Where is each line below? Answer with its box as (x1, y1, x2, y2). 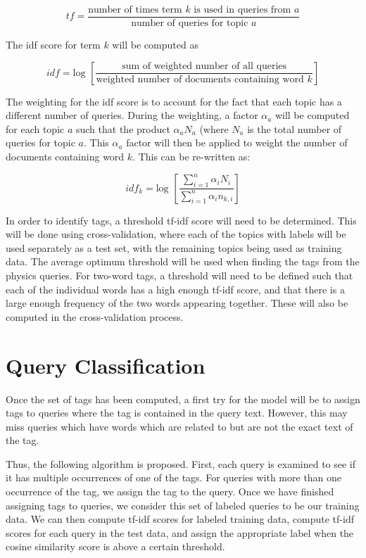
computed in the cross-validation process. (6, 309, 184, 324)
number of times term (88, 5, 182, 15)
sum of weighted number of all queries (122, 61, 287, 72)
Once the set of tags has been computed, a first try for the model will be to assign (6, 391, 360, 406)
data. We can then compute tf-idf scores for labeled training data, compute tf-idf (6, 512, 354, 526)
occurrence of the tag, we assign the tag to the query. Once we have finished (6, 484, 334, 499)
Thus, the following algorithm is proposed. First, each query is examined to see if (6, 456, 356, 471)
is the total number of (247, 121, 342, 136)
